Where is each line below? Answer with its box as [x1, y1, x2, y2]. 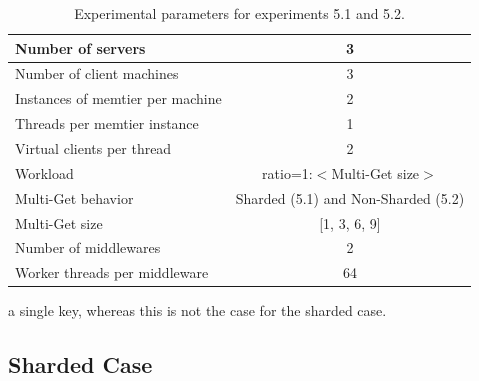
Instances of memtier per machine [15, 88, 222, 109]
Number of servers [15, 37, 146, 58]
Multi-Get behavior [15, 187, 134, 208]
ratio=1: [262, 162, 313, 183]
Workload [15, 162, 74, 183]
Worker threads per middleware [15, 262, 209, 283]
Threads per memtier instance [15, 113, 199, 134]
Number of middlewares [15, 237, 161, 258]
